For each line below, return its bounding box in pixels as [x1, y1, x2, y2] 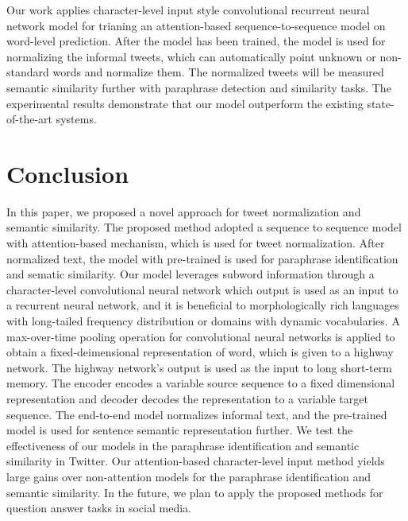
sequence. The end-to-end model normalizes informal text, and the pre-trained [6, 406, 387, 422]
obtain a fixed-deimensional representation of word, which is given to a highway [6, 344, 394, 360]
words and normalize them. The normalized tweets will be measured [52, 64, 384, 80]
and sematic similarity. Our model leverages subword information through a [6, 266, 375, 282]
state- [367, 95, 395, 111]
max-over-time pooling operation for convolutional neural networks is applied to [6, 328, 395, 344]
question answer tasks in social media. [6, 500, 191, 516]
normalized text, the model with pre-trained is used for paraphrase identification [6, 250, 398, 266]
